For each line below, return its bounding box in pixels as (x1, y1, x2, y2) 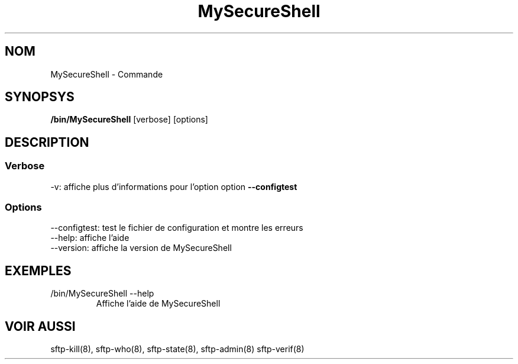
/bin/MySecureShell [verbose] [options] (50, 114, 208, 125)
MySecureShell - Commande (50, 69, 163, 79)
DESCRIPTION (5, 134, 89, 150)
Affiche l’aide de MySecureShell (96, 298, 221, 309)
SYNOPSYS (5, 89, 75, 105)
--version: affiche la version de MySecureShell (50, 243, 232, 253)
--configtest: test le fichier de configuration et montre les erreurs (50, 223, 303, 233)
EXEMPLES (5, 263, 72, 278)
